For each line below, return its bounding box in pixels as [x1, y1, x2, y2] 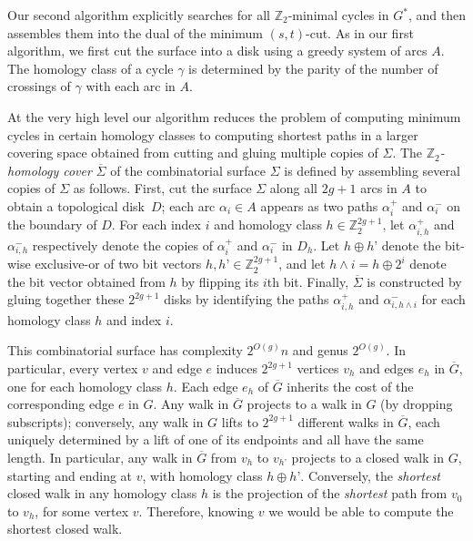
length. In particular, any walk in [7, 448, 193, 466]
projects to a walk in [247, 394, 362, 413]
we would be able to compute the [268, 501, 454, 520]
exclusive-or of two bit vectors [35, 254, 202, 273]
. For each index [111, 215, 201, 234]
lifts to [221, 412, 258, 431]
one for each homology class [7, 376, 163, 395]
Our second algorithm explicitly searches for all [7, 5, 270, 24]
